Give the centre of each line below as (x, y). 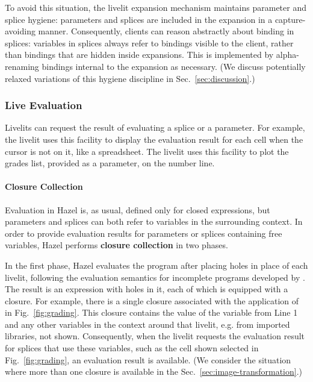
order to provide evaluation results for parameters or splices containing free (144, 233)
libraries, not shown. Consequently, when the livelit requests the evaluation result (155, 336)
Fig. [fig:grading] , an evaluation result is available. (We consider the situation (148, 359)
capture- (290, 19)
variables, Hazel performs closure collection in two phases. (116, 245)
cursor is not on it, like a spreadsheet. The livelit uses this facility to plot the (147, 151)
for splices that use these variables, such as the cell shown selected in (132, 348)
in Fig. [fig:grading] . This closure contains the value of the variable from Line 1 (151, 312)
